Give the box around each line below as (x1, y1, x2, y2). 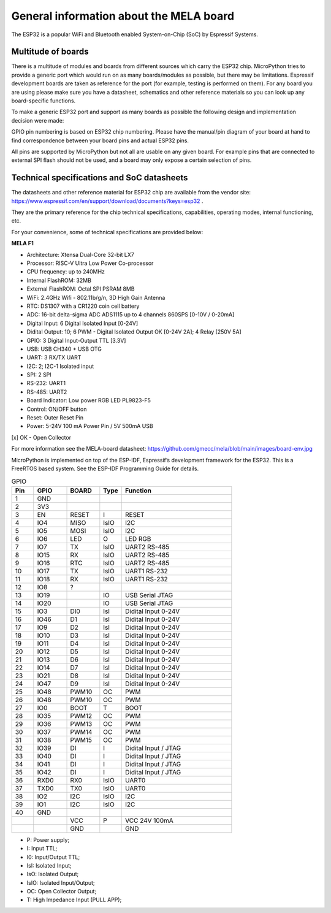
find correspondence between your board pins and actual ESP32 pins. (11, 137, 189, 144)
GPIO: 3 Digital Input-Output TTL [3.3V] (26, 337, 126, 344)
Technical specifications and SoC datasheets (11, 172, 188, 183)
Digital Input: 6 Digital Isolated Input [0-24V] (26, 319, 139, 327)
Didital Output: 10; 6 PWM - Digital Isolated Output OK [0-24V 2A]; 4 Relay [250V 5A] (26, 328, 242, 335)
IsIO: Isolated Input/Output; (26, 879, 95, 886)
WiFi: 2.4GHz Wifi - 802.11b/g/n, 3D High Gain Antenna (26, 294, 165, 301)
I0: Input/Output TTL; (26, 853, 80, 861)
